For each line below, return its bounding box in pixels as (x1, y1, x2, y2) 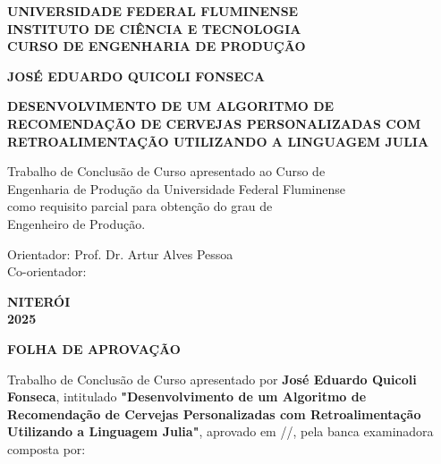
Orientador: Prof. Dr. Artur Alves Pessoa (7, 244, 233, 263)
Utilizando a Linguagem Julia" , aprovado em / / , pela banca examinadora (7, 422, 434, 441)
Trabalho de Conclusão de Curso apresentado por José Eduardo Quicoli (7, 369, 417, 388)
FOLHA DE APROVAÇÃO (7, 339, 181, 358)
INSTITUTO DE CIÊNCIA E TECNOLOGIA (7, 19, 301, 38)
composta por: (7, 439, 86, 458)
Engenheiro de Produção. (7, 214, 146, 232)
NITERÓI (7, 291, 71, 310)
